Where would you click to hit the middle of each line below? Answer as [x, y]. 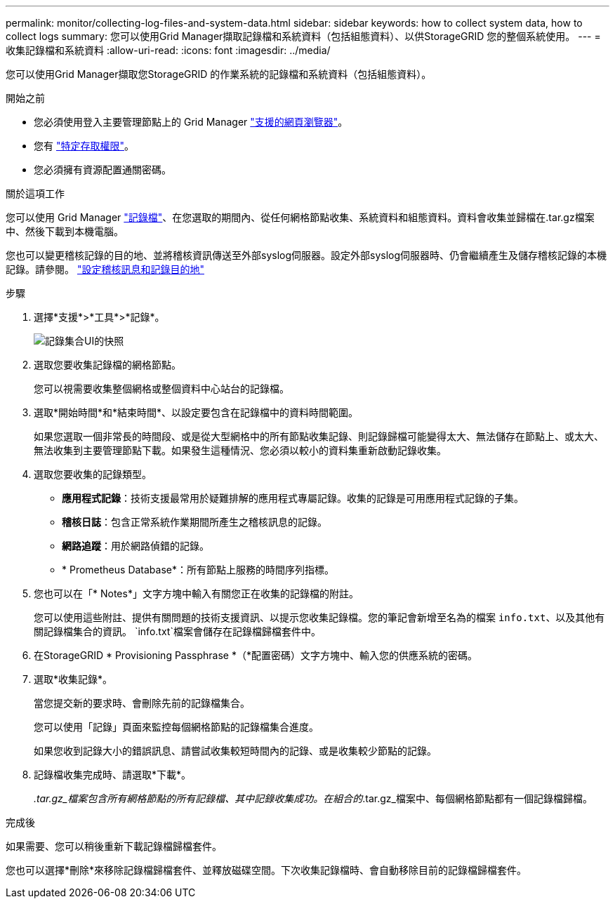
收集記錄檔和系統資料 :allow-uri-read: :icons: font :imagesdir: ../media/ [168, 50]
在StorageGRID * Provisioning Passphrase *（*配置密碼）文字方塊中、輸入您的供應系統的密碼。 [256, 655]
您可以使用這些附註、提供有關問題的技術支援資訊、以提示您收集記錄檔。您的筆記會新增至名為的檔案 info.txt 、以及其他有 [319, 617]
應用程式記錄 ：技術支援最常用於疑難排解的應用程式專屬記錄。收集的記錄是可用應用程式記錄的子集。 [293, 498]
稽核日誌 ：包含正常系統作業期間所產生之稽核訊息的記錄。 [194, 522]
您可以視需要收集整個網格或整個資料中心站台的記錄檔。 [161, 388]
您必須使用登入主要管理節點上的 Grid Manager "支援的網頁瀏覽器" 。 [191, 122]
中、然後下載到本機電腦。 [65, 231]
